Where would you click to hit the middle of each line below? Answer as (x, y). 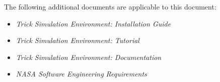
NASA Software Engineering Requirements (81, 74)
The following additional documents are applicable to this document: (110, 6)
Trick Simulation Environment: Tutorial (78, 40)
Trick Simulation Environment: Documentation (89, 57)
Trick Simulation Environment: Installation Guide (93, 23)
